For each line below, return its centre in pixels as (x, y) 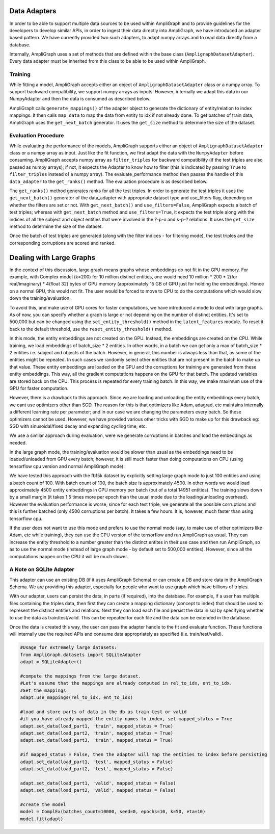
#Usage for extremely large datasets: (68, 648)
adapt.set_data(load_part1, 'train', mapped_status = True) (97, 726)
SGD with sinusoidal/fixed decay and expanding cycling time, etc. (78, 426)
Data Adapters (33, 11)
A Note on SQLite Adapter (42, 569)
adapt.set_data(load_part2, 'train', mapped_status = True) (97, 733)
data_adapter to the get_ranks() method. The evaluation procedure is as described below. (108, 181)
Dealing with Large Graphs (52, 257)
